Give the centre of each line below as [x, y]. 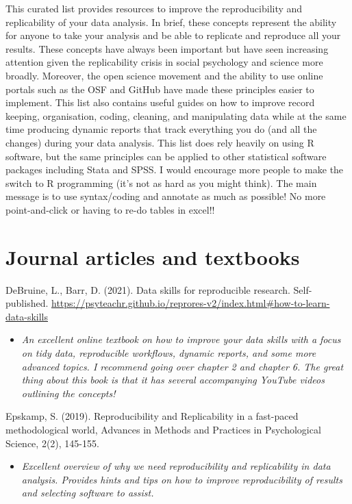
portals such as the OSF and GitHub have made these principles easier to [160, 89]
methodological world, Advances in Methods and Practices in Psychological [163, 429]
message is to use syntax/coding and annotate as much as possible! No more [166, 196]
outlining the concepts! [68, 393]
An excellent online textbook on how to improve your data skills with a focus [181, 339]
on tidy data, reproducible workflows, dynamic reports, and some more [169, 353]
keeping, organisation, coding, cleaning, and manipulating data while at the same [176, 115]
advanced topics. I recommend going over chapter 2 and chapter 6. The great [183, 366]
